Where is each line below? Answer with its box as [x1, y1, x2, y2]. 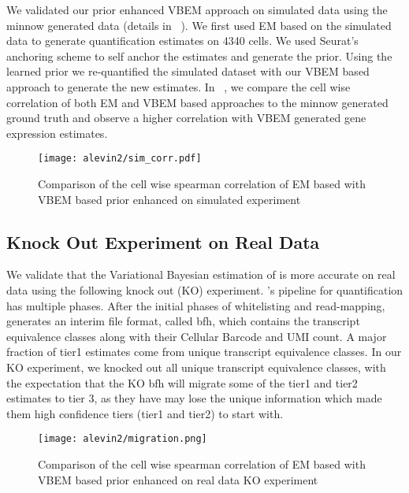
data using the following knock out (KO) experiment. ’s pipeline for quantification [6, 281, 403, 298]
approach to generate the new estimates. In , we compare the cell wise [6, 78, 351, 95]
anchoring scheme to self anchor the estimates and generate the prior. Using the [6, 47, 392, 64]
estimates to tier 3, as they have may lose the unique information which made [6, 390, 382, 406]
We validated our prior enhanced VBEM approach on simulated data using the [6, 2, 388, 17]
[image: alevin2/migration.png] [38, 433, 207, 445]
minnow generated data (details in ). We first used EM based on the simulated [6, 17, 392, 33]
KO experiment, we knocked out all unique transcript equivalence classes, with [6, 358, 386, 375]
